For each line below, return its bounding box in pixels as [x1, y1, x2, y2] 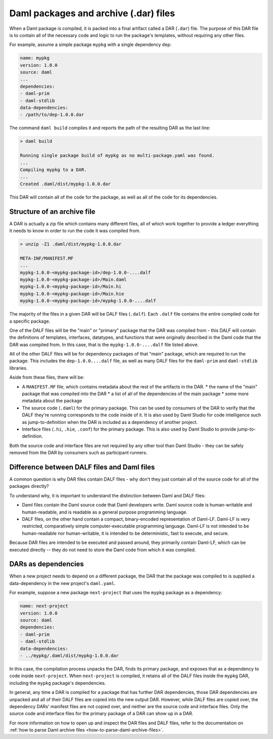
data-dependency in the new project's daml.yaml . [9, 580, 116, 586]
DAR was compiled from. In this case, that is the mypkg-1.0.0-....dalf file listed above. [9, 341, 199, 347]
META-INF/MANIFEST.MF [20, 255, 74, 261]
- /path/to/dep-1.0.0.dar [20, 112, 84, 118]
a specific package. [9, 318, 51, 324]
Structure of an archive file [9, 207, 96, 216]
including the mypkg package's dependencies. [9, 680, 106, 686]
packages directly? [9, 483, 49, 489]
